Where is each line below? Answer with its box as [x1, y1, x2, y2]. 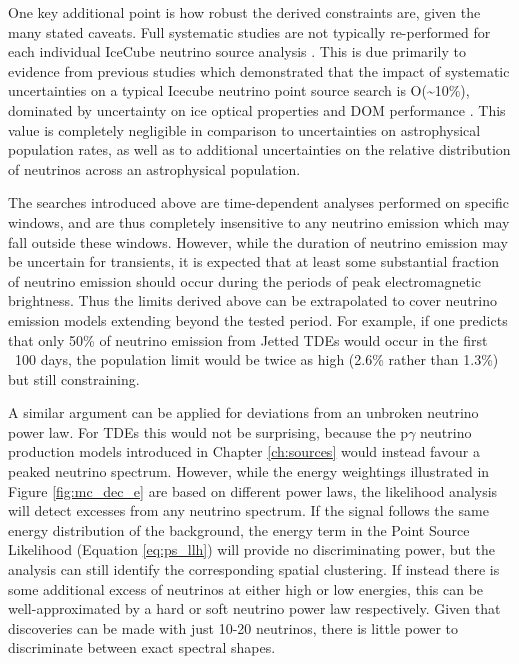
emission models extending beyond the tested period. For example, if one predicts [8, 309, 508, 330]
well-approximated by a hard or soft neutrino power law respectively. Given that [8, 598, 501, 619]
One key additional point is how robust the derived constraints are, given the [8, 2, 481, 22]
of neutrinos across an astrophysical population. [8, 158, 301, 179]
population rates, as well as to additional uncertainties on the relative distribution [8, 139, 511, 160]
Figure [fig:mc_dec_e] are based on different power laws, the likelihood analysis [8, 480, 498, 501]
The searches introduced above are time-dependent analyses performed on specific [8, 192, 510, 213]
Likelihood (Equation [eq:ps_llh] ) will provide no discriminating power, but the [8, 539, 495, 560]
